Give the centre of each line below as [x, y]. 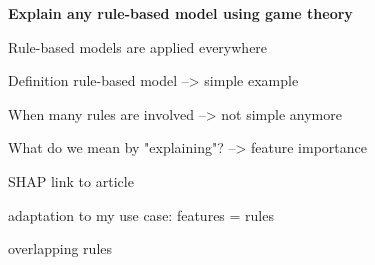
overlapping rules [60, 248]
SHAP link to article [71, 180]
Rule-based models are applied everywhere [138, 46]
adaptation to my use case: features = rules [141, 214]
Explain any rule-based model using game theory [180, 13]
